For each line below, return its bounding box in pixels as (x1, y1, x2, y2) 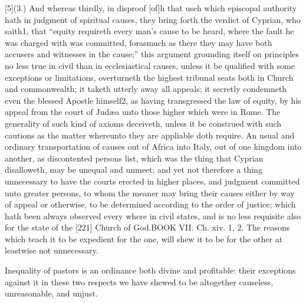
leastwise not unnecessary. (5, 244, 98, 256)
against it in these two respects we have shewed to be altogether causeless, (5, 275, 274, 288)
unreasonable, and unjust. (5, 287, 98, 299)
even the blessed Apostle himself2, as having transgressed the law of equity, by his (5, 94, 301, 106)
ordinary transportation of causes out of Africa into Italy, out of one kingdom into (5, 140, 302, 153)
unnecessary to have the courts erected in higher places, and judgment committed (5, 174, 300, 187)
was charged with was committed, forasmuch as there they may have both (5, 36, 272, 48)
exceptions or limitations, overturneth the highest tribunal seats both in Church (5, 71, 294, 83)
